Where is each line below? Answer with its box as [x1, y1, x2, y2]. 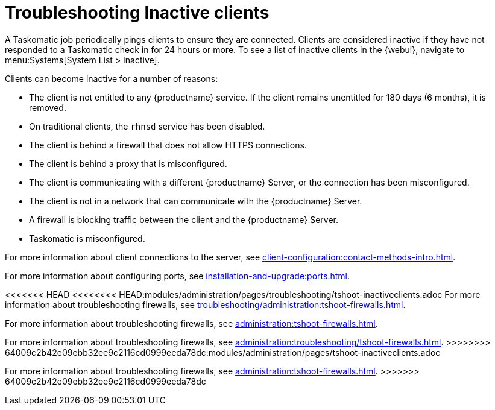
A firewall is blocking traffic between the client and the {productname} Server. [29, 214, 339, 225]
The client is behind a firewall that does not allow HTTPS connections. [29, 139, 307, 150]
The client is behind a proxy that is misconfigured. [29, 158, 227, 169]
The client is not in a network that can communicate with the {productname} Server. [29, 195, 362, 206]
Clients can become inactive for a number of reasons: [5, 73, 218, 84]
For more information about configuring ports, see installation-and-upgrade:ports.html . [5, 270, 350, 281]
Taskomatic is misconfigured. [29, 233, 145, 244]
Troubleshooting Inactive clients [5, 2, 270, 23]
